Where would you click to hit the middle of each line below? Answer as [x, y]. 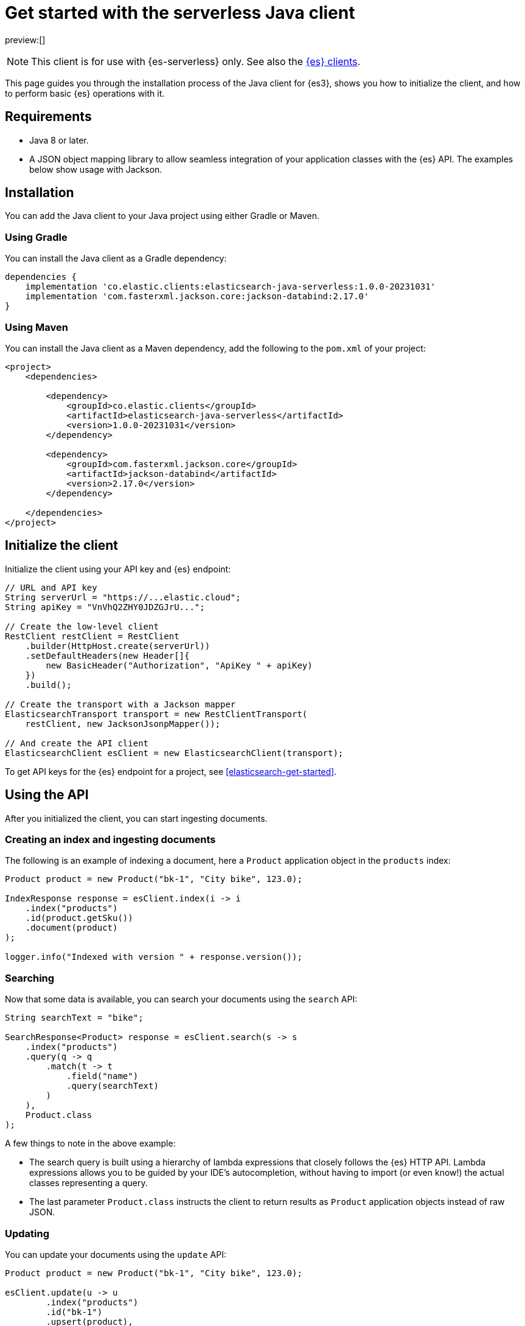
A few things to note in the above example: [90, 1144]
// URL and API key [51, 587]
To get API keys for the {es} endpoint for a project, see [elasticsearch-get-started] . [171, 771]
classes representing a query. [89, 1183]
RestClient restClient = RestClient [92, 636]
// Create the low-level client [82, 626]
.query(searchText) [113, 1086]
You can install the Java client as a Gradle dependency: [116, 259]
